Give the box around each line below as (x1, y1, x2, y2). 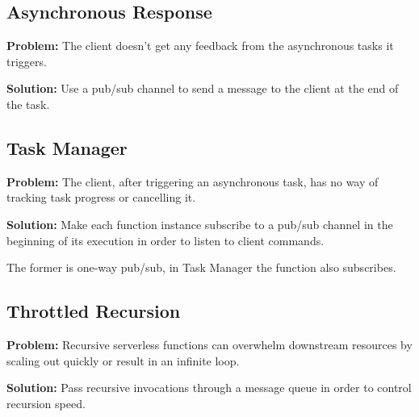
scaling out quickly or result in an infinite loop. (6, 352, 240, 369)
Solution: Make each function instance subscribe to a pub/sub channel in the (6, 215, 393, 232)
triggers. (6, 52, 47, 69)
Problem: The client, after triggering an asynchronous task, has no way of (6, 173, 379, 190)
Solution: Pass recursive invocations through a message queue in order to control (6, 379, 412, 396)
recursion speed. (6, 394, 86, 411)
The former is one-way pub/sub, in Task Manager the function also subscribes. (6, 259, 396, 276)
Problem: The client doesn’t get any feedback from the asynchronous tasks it (6, 37, 394, 54)
